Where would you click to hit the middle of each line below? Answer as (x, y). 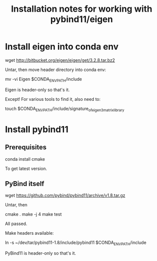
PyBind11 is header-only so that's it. (41, 253)
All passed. (16, 224)
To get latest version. (26, 168)
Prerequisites (26, 147)
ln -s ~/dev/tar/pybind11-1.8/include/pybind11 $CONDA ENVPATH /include (76, 243)
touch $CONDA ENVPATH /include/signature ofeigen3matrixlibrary (65, 109)
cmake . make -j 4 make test (34, 214)
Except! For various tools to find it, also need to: (53, 99)
